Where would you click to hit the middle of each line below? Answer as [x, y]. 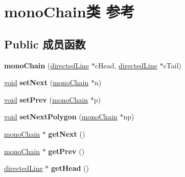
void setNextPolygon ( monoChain [61, 117]
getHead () [70, 168]
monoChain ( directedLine [47, 65]
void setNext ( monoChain [47, 82]
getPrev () [66, 151]
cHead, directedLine [126, 65]
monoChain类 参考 [70, 11]
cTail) [172, 65]
